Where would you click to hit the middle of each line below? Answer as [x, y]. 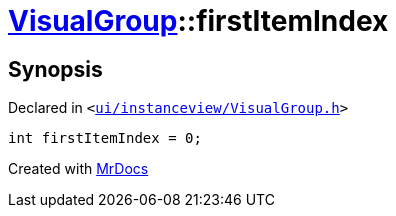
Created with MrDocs [78, 169]
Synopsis [55, 69]
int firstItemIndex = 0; [105, 138]
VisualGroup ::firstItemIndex [198, 21]
